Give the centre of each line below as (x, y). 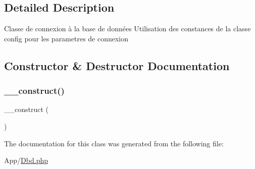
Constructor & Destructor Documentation (117, 65)
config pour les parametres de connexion (66, 38)
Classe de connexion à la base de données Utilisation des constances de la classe (127, 29)
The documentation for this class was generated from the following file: (114, 143)
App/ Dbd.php (26, 160)
